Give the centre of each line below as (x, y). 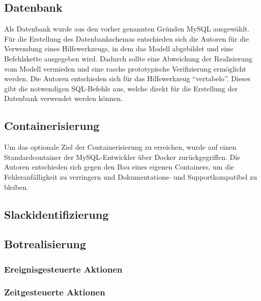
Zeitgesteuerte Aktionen (55, 292)
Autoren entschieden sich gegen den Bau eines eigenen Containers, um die (119, 167)
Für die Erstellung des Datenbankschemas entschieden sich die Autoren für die (127, 38)
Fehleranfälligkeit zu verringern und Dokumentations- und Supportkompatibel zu (130, 176)
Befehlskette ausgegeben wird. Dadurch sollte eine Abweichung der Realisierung (128, 58)
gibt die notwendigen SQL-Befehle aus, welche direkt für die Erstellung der (121, 88)
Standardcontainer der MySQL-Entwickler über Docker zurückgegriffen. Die (122, 157)
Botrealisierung (45, 244)
